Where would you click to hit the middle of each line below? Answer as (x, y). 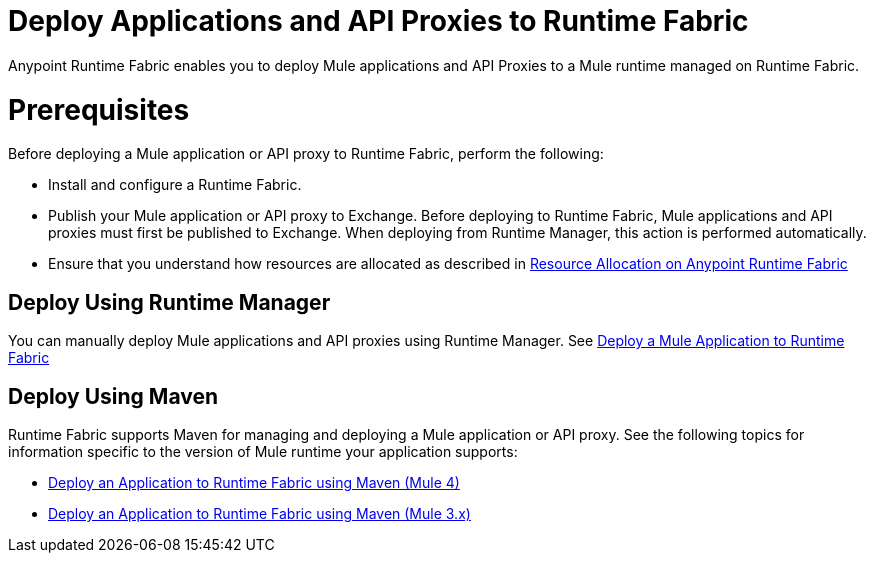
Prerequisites (99, 109)
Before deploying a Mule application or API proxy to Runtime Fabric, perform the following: (306, 154)
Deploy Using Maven (113, 396)
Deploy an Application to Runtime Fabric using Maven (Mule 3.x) (259, 513)
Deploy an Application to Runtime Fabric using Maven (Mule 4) (254, 482)
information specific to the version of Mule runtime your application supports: (263, 451)
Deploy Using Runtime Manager (169, 302)
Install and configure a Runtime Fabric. (175, 185)
